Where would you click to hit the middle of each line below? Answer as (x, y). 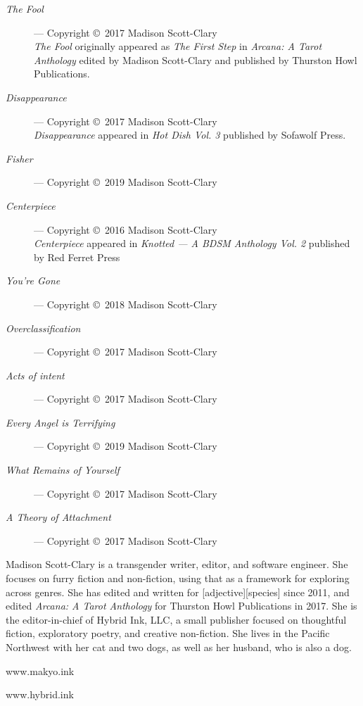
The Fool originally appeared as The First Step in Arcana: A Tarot (178, 46)
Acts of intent (35, 375)
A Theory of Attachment (58, 517)
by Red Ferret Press (77, 257)
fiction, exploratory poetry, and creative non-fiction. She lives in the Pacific (168, 633)
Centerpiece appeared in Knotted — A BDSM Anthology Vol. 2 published (192, 243)
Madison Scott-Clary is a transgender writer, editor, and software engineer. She (177, 564)
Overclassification (43, 328)
